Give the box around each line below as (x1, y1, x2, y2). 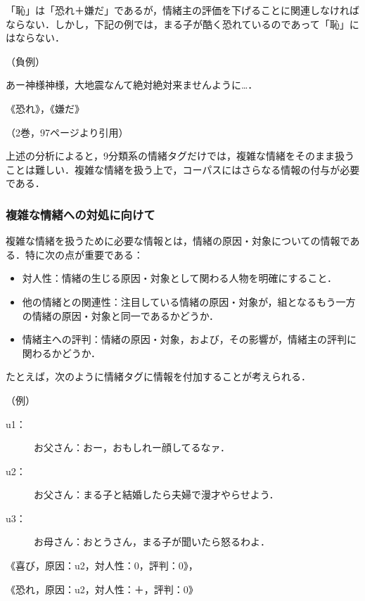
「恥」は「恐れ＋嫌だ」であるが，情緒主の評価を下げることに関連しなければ (6, 3, 360, 17)
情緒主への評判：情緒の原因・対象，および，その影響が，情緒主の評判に (22, 332, 357, 347)
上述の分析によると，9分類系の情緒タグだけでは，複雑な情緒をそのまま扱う (6, 148, 355, 163)
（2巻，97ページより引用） (6, 124, 129, 139)
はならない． (6, 30, 65, 45)
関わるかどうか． (22, 345, 101, 360)
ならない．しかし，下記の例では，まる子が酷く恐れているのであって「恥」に (6, 16, 359, 31)
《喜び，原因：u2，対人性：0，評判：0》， (6, 558, 198, 573)
